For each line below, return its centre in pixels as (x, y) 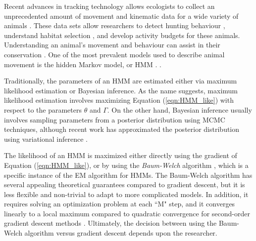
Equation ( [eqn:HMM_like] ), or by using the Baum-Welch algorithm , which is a (126, 165)
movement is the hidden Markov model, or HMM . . (83, 64)
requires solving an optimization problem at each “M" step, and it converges (120, 204)
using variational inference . (46, 139)
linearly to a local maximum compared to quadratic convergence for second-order (127, 213)
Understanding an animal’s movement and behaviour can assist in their (112, 45)
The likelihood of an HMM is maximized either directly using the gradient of (121, 155)
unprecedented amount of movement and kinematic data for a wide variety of (121, 16)
